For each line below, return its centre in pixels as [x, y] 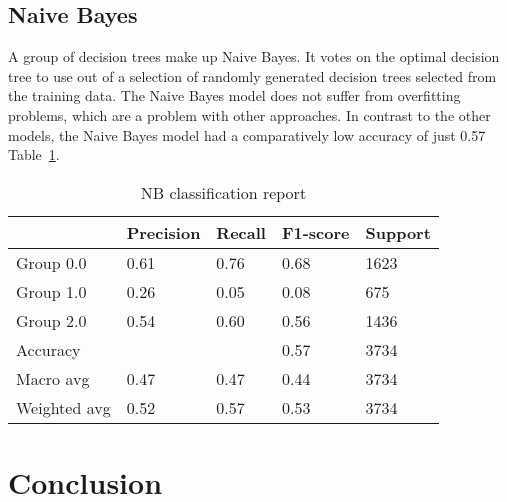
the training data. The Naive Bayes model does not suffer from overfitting [234, 95]
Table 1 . [34, 154]
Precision [163, 232]
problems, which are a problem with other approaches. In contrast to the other [249, 114]
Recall [241, 232]
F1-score [315, 232]
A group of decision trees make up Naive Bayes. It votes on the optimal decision [254, 56]
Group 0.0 [51, 262]
